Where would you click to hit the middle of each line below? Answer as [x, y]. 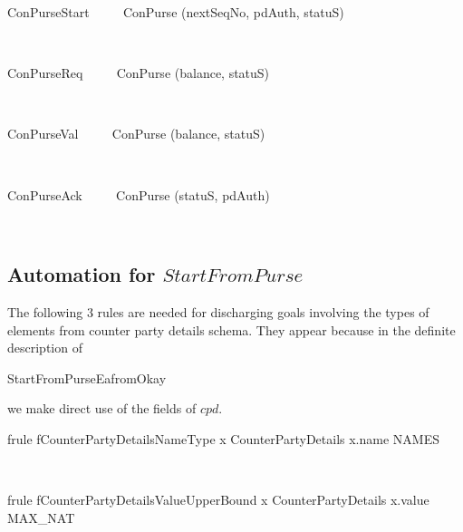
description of [45, 348]
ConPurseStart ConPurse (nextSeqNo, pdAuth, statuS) [176, 12]
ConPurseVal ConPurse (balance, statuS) [136, 134]
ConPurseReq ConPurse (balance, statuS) [139, 73]
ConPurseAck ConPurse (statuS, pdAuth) [139, 194]
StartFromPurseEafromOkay [87, 377]
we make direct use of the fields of [102, 408]
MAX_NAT [41, 517]
